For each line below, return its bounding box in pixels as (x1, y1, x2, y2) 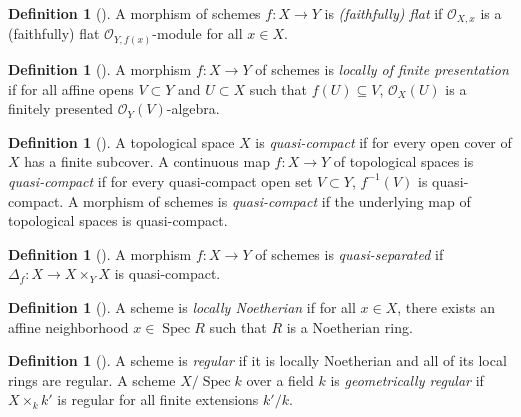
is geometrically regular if (330, 369, 484, 390)
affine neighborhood (8, 316, 129, 337)
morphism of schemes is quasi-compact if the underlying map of (83, 190, 471, 211)
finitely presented (8, 98, 114, 119)
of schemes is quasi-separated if (255, 243, 444, 264)
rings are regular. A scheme (8, 369, 176, 390)
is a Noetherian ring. (286, 316, 413, 337)
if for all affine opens (8, 78, 134, 99)
